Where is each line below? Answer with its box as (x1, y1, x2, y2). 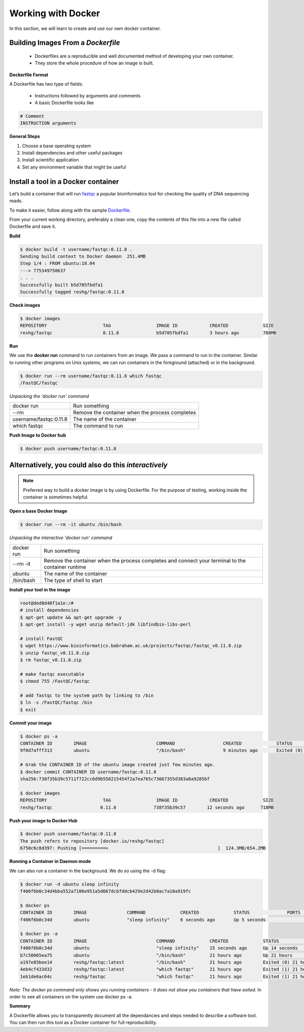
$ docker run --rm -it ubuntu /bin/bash (20, 522, 122, 527)
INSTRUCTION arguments (20, 120, 77, 126)
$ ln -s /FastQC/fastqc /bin (20, 700, 93, 706)
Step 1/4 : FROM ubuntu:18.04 (20, 260, 95, 267)
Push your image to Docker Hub (9, 817, 78, 823)
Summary (9, 1003, 30, 1009)
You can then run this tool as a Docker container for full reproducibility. (9, 1019, 157, 1025)
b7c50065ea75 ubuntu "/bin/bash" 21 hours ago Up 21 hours (20, 952, 293, 958)
